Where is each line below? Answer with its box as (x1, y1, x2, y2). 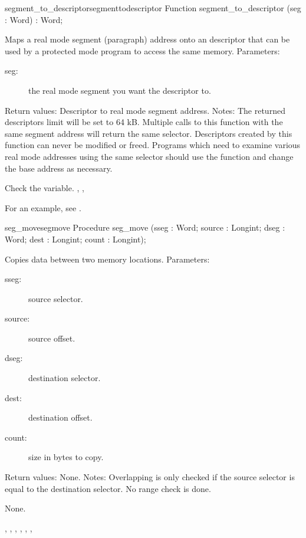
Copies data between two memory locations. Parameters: (5, 252, 210, 265)
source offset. (28, 332, 75, 344)
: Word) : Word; (5, 13, 63, 25)
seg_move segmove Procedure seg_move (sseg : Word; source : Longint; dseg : (5, 221, 285, 234)
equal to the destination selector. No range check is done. (5, 482, 211, 494)
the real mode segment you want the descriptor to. (28, 84, 211, 96)
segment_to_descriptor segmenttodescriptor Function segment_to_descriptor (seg (5, 2, 301, 14)
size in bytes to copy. (28, 451, 104, 463)
